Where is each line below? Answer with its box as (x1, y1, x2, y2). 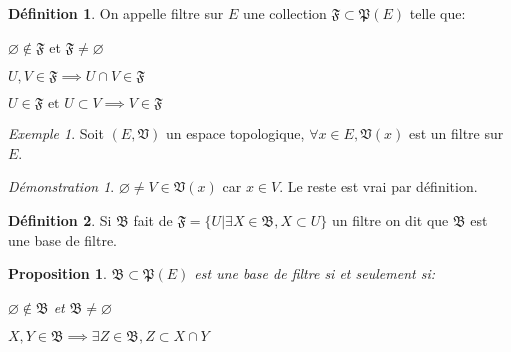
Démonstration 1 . (8, 176, 115, 197)
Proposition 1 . (8, 263, 107, 284)
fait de (133, 209, 173, 230)
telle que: (409, 3, 466, 23)
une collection (242, 3, 327, 23)
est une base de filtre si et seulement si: (194, 263, 435, 284)
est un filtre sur (408, 123, 504, 144)
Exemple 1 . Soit (8, 123, 104, 144)
